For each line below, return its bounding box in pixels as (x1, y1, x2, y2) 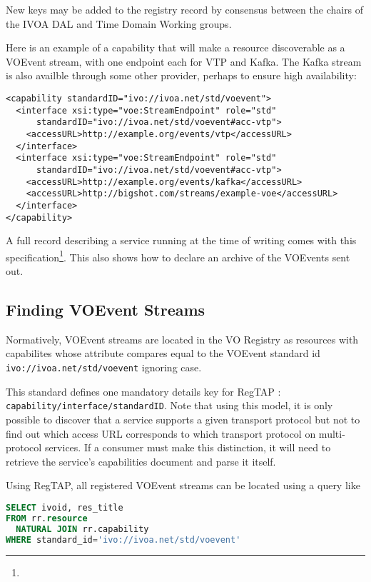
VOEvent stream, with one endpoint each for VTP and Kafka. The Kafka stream (6, 54, 362, 69)
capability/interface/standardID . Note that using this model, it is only (6, 398, 333, 413)
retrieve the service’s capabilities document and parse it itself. (6, 453, 276, 468)
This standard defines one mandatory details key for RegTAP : (6, 383, 281, 398)
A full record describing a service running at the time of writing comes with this (6, 233, 357, 248)
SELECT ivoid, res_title (6, 502, 123, 513)
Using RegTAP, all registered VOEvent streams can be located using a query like (6, 478, 360, 493)
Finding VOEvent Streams (6, 298, 205, 321)
